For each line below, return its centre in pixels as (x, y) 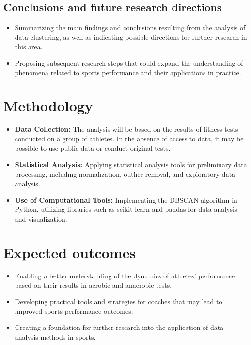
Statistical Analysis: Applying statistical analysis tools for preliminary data (131, 164)
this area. (29, 46)
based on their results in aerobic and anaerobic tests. (93, 285)
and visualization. (41, 219)
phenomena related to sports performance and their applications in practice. (128, 72)
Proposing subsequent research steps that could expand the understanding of (129, 62)
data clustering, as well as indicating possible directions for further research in (131, 37)
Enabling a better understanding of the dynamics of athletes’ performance (125, 275)
